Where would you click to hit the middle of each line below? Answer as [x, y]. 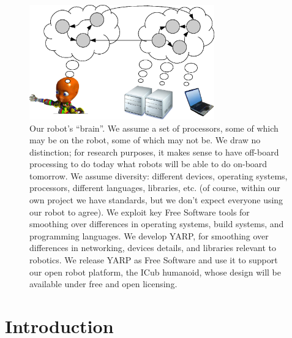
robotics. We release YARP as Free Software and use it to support [154, 260]
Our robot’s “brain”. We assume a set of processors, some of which [154, 128]
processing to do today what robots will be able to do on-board [148, 164]
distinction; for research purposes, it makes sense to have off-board [154, 152]
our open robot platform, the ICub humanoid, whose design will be [155, 272]
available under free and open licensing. [103, 284]
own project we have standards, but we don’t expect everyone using [156, 200]
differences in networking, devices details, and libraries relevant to [153, 248]
